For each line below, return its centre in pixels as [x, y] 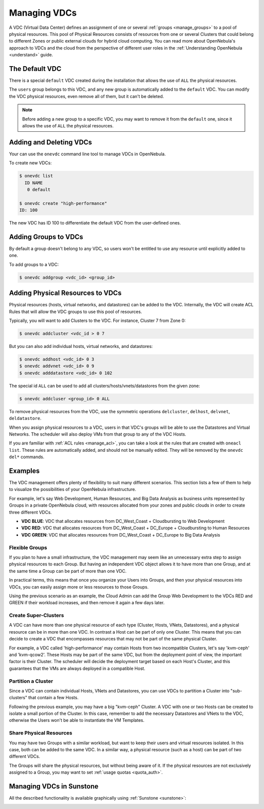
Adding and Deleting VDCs [51, 142]
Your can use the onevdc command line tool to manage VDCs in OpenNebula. [88, 154]
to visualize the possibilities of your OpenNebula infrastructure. [73, 490]
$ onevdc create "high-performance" [63, 203]
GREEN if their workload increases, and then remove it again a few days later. [87, 603]
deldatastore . [25, 418]
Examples [24, 471]
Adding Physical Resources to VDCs [65, 293]
